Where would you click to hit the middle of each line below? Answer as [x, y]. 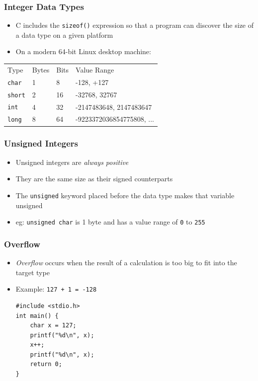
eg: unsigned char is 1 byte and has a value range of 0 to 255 [110, 222]
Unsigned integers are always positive [72, 162]
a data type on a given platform [64, 35]
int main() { [37, 316]
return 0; [46, 364]
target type [33, 272]
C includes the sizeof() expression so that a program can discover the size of [135, 25]
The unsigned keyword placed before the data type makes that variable [125, 195]
